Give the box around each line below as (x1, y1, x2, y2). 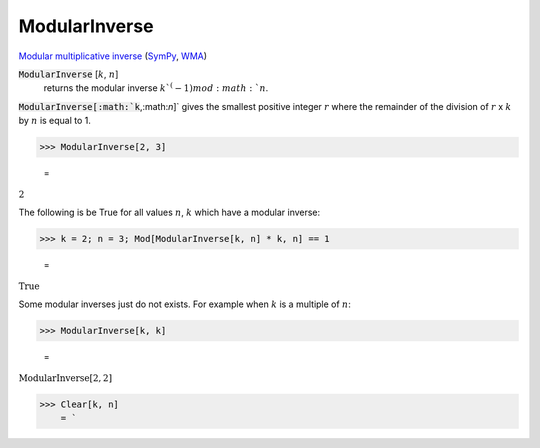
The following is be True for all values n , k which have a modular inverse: (18, 206, 321, 219)
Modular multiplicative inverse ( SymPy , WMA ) (18, 50, 208, 62)
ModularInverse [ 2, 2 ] (18, 373, 113, 384)
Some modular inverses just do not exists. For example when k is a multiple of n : (18, 298, 352, 310)
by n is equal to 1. (18, 115, 92, 127)
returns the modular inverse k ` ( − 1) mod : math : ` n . (43, 81, 269, 94)
